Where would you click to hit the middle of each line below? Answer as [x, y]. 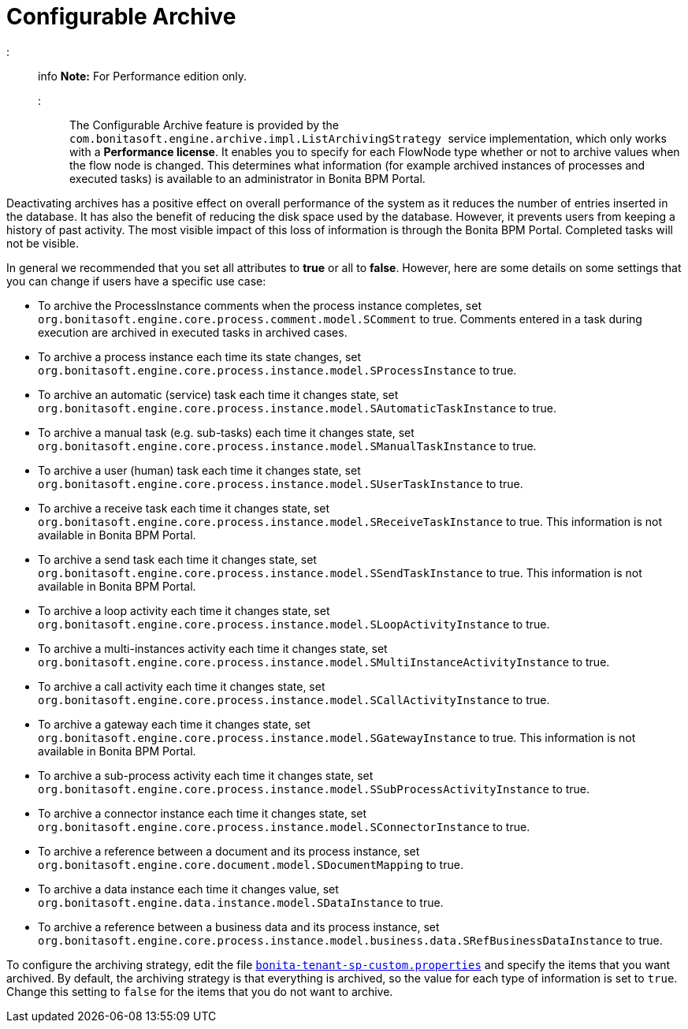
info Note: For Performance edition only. [143, 76]
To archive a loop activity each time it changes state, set [184, 610]
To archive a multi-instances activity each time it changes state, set [213, 648]
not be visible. [43, 243]
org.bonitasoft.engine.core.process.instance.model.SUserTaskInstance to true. [281, 483]
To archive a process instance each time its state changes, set [200, 356]
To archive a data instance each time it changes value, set [188, 889]
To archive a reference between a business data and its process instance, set [239, 926]
